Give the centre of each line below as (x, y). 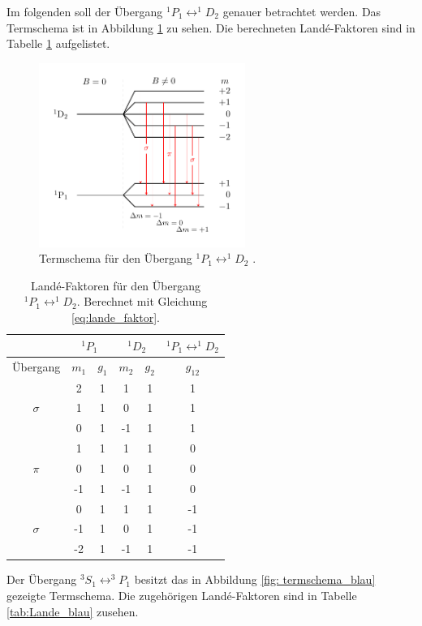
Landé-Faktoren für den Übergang (115, 285)
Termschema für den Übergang (116, 258)
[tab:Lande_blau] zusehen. (73, 611)
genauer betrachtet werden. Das (302, 11)
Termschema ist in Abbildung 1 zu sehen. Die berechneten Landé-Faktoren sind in (211, 27)
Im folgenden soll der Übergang (85, 11)
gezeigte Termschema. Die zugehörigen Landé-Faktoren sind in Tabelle (182, 595)
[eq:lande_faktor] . (115, 317)
